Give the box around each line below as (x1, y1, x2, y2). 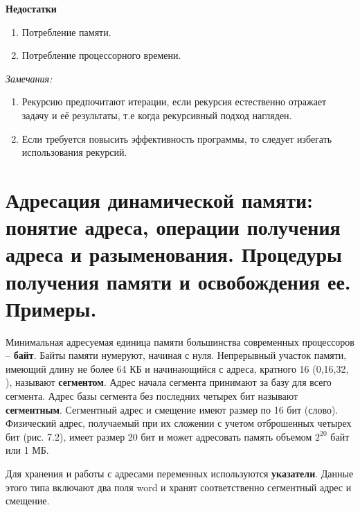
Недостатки (6, 1, 57, 15)
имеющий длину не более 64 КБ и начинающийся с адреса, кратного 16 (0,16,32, (6, 361, 349, 376)
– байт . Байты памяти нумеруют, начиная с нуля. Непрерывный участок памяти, (6, 348, 347, 362)
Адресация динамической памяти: (6, 185, 314, 213)
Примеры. (6, 294, 97, 322)
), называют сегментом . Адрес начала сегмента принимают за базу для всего (6, 375, 332, 389)
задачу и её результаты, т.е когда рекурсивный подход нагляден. (21, 107, 292, 122)
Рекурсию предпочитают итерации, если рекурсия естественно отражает (21, 94, 327, 109)
